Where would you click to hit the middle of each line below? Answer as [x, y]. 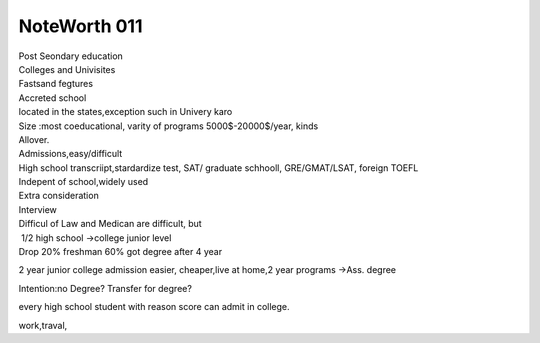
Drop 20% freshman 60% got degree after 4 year [120, 252]
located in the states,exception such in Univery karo [125, 112]
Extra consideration [58, 196]
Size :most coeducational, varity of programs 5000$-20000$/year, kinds [168, 126]
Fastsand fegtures [56, 84]
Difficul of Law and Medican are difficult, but [110, 224]
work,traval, [43, 325]
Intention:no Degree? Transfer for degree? [105, 288]
